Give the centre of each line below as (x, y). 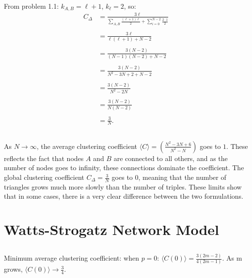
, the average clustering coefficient (87, 146)
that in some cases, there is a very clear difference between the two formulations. (124, 196)
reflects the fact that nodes (44, 158)
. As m (232, 258)
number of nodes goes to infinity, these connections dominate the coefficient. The (124, 168)
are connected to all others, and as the (171, 158)
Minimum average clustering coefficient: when (71, 258)
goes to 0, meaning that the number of (169, 177)
